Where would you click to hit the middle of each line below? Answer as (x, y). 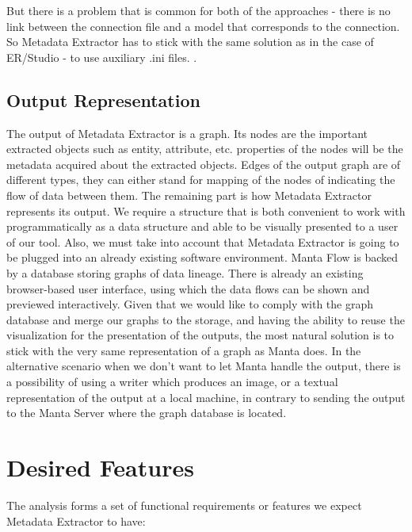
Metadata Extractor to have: (76, 521)
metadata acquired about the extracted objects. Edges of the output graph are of (204, 164)
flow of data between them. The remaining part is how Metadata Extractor (189, 195)
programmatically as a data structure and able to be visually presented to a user (202, 226)
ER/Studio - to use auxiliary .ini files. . (102, 57)
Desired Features (100, 467)
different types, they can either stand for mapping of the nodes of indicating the (201, 180)
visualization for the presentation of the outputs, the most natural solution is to (200, 335)
